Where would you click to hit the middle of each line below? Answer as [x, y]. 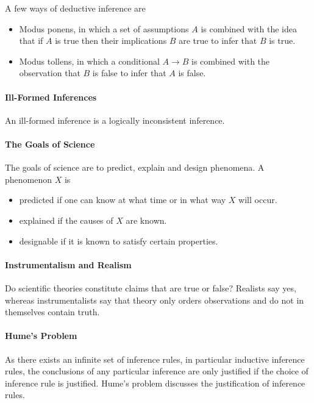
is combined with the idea [249, 28]
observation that [50, 73]
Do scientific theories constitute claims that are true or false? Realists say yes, [151, 287]
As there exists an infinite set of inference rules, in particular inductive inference [155, 359]
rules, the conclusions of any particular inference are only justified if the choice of [157, 371]
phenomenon [29, 179]
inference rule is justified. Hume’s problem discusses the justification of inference [155, 383]
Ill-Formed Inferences [51, 97]
